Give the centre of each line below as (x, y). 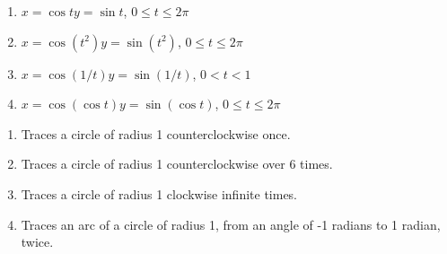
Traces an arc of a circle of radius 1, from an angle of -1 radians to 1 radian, (231, 224)
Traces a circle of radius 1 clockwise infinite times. (159, 193)
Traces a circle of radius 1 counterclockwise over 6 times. (177, 164)
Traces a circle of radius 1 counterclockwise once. (156, 133)
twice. (37, 242)
